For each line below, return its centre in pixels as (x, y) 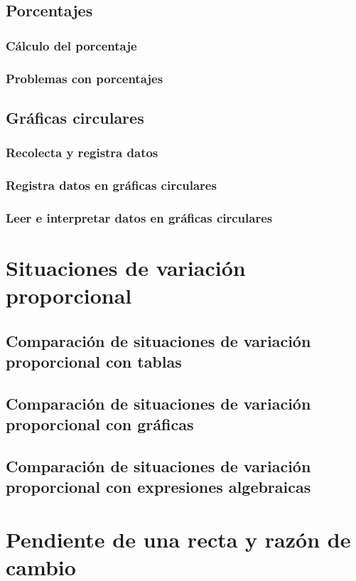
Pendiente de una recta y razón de (178, 539)
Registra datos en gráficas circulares (111, 185)
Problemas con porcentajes (85, 78)
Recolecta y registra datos (82, 153)
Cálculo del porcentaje (71, 45)
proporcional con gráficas (100, 424)
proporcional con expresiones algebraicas (158, 487)
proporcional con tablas (94, 362)
